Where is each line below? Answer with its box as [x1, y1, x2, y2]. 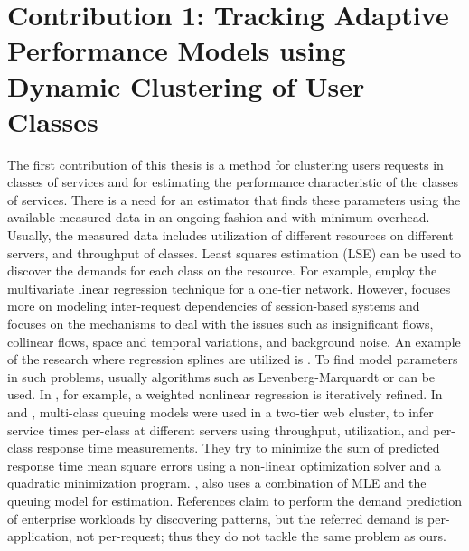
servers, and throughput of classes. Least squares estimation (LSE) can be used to [7, 243, 461, 262]
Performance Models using [7, 32, 346, 69]
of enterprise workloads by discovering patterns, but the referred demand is [7, 509, 424, 528]
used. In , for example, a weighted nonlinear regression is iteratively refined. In [7, 385, 443, 404]
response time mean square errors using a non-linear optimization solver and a [7, 455, 441, 474]
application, [7, 527, 72, 546]
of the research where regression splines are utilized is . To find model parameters [7, 350, 458, 369]
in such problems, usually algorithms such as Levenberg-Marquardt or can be [7, 367, 436, 386]
